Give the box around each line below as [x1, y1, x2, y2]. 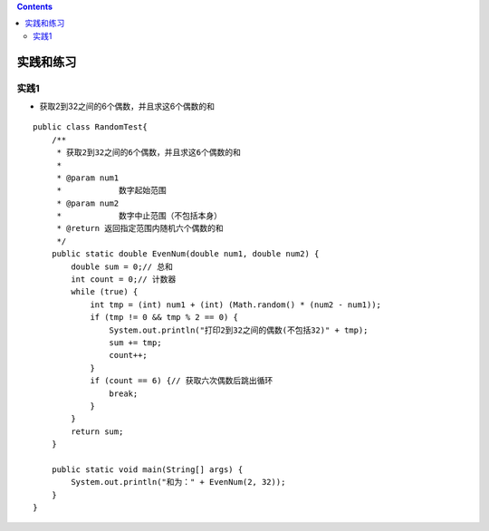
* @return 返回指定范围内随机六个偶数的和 [56, 223, 224, 234]
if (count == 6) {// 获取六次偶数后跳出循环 [90, 376, 273, 386]
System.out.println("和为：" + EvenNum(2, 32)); [71, 477, 286, 488]
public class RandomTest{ [33, 122, 149, 132]
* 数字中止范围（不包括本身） [56, 211, 222, 221]
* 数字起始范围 [56, 186, 167, 196]
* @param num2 [56, 198, 120, 208]
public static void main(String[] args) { [51, 464, 244, 475]
